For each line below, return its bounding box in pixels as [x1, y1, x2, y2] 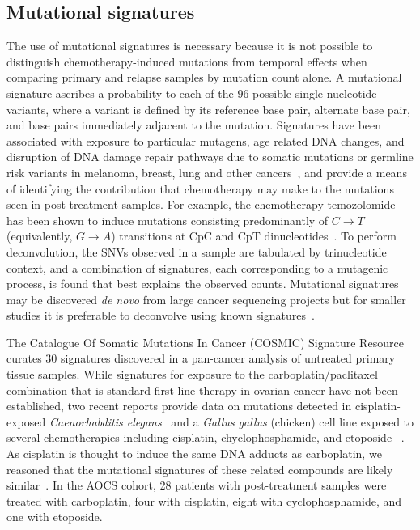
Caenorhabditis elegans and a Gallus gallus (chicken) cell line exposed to [49, 413, 414, 430]
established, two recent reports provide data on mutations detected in [6, 397, 352, 414]
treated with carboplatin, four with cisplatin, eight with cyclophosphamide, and [6, 492, 402, 509]
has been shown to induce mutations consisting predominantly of [6, 211, 329, 228]
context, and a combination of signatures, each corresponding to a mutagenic [6, 259, 388, 276]
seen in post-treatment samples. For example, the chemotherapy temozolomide [6, 196, 396, 213]
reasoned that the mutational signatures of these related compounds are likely [6, 460, 393, 477]
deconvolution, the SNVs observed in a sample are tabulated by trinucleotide [6, 243, 387, 260]
